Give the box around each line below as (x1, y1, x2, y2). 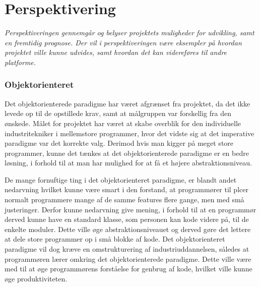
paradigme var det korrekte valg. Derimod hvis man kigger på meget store (5, 138, 234, 148)
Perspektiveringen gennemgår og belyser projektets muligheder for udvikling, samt (5, 27, 254, 38)
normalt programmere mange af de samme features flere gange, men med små (5, 194, 244, 205)
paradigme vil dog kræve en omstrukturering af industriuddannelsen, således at (5, 244, 249, 254)
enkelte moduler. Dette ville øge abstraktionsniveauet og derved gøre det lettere (5, 223, 251, 234)
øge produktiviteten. (5, 273, 68, 283)
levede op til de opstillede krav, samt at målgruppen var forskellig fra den (5, 108, 231, 119)
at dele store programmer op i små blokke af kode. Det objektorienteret (5, 234, 225, 244)
